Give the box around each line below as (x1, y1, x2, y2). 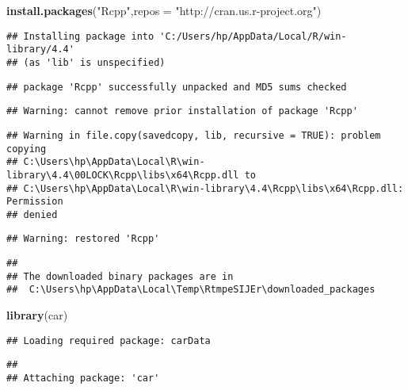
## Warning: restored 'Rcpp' (6, 233, 160, 245)
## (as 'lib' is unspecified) (6, 56, 166, 68)
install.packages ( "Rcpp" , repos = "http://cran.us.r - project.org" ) (6, 2, 322, 18)
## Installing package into (6, 30, 154, 42)
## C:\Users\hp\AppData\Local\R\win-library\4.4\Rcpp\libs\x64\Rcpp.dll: (6, 182, 404, 194)
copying (6, 143, 47, 155)
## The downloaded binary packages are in (6, 270, 234, 282)
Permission (6, 196, 63, 208)
